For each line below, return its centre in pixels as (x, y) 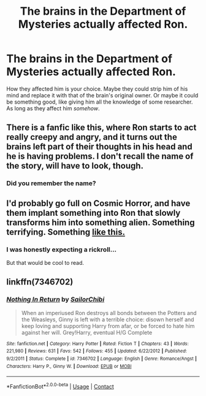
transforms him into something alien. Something (101, 222)
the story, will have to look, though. (75, 166)
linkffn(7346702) (40, 282)
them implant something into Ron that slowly (93, 213)
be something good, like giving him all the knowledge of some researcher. (100, 102)
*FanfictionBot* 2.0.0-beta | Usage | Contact (60, 386)
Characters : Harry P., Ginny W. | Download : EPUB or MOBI (69, 366)
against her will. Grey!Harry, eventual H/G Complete (87, 332)
